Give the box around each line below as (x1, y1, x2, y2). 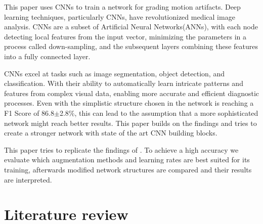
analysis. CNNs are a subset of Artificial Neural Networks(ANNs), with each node (4, 21, 258, 32)
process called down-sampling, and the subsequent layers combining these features (4, 41, 258, 52)
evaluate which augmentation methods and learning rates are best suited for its (4, 154, 250, 165)
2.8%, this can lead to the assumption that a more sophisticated (59, 107, 258, 118)
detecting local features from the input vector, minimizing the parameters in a (4, 31, 247, 41)
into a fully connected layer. (4, 51, 91, 61)
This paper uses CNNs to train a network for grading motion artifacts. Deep (4, 2, 241, 12)
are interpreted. (4, 174, 52, 185)
